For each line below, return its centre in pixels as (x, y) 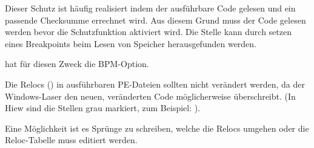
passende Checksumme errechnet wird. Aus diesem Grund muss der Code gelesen (155, 20)
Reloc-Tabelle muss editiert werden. (71, 140)
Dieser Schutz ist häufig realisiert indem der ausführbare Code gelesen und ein (150, 8)
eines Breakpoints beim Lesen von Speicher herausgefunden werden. (131, 43)
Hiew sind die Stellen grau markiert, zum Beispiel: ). (103, 108)
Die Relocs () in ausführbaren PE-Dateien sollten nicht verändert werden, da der (155, 84)
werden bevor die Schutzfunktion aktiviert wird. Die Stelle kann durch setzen (149, 32)
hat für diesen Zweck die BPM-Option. (77, 64)
